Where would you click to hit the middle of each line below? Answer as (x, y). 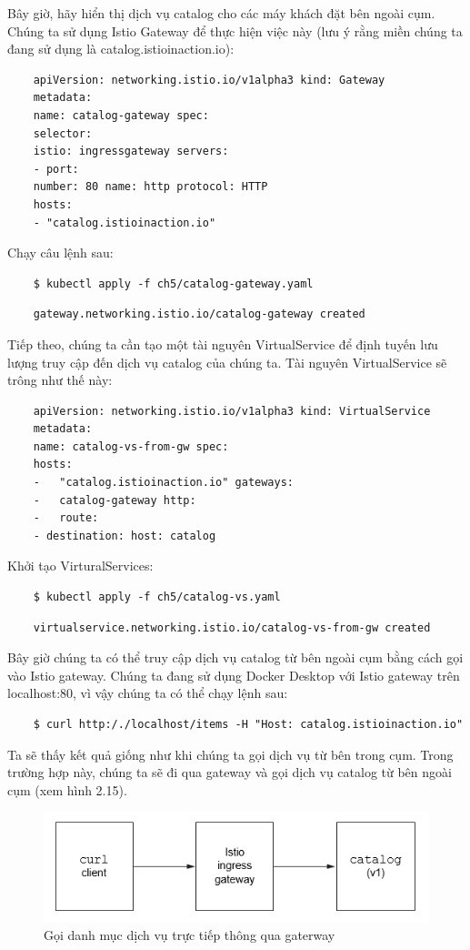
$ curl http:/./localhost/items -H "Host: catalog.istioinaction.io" (248, 724)
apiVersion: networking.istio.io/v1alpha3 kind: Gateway (209, 80)
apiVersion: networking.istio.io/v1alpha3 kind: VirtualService (232, 411)
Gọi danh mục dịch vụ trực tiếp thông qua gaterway (190, 935)
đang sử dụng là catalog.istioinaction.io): (121, 49)
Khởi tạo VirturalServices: (80, 566)
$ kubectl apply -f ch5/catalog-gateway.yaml (173, 283)
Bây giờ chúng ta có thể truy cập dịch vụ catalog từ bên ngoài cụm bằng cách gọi (235, 657)
